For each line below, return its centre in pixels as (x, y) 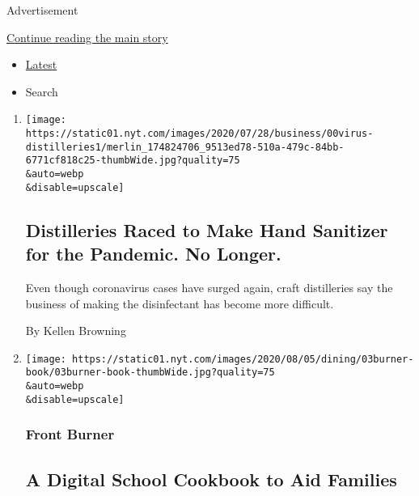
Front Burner (70, 434)
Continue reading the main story (87, 37)
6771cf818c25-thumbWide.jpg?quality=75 (133, 161)
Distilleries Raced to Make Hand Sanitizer (207, 229)
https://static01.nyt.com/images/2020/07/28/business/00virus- (199, 134)
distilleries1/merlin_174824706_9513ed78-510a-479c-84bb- (185, 147)
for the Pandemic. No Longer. (153, 254)
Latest (41, 64)
